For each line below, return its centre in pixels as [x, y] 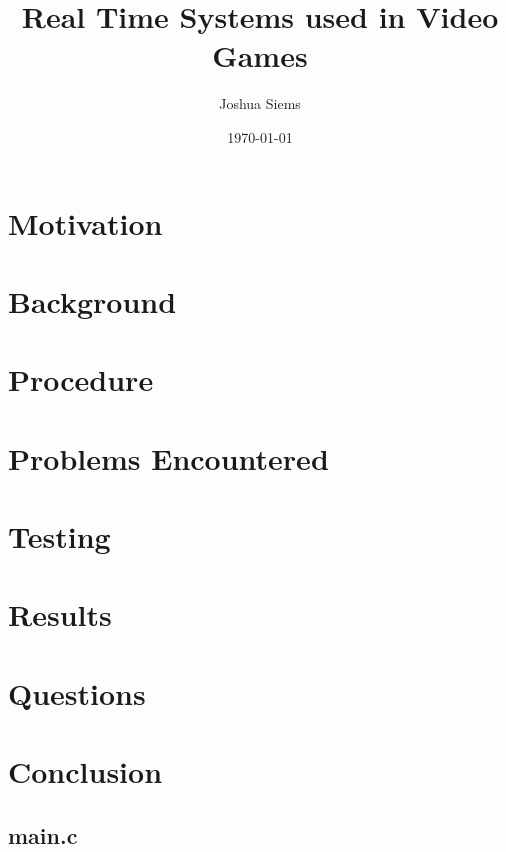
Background [92, 300]
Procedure [81, 379]
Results [60, 614]
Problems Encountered [168, 457]
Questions [77, 692]
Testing [59, 536]
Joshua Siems [260, 103]
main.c [43, 834]
